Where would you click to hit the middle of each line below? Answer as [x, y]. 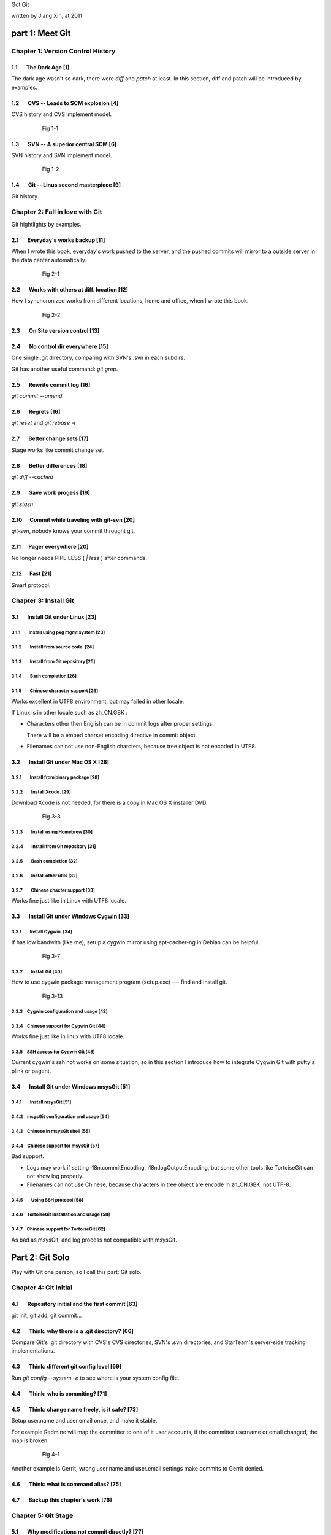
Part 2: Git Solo [40, 1257]
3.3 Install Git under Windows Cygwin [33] [70, 916]
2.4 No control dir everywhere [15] [60, 346]
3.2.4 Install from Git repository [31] [54, 846]
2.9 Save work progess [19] [51, 493]
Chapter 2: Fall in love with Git [57, 212]
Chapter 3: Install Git [43, 600]
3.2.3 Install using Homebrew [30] [52, 832]
